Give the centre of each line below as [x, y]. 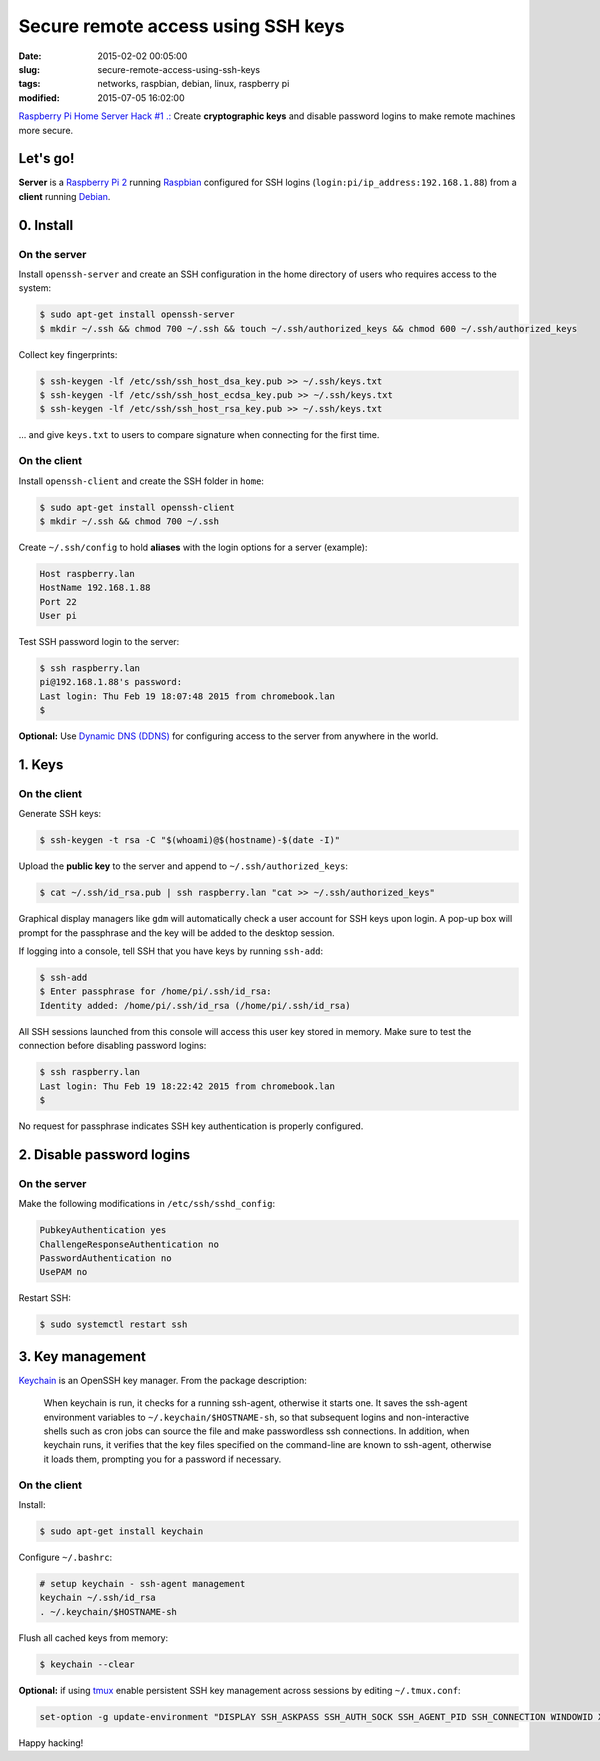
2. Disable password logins [104, 1154]
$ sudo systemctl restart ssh [113, 1324]
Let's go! [46, 158]
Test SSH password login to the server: [99, 642]
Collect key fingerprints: [68, 354]
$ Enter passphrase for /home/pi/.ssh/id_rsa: [155, 991]
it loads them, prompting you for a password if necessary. [162, 1459]
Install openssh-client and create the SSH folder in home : [141, 481]
